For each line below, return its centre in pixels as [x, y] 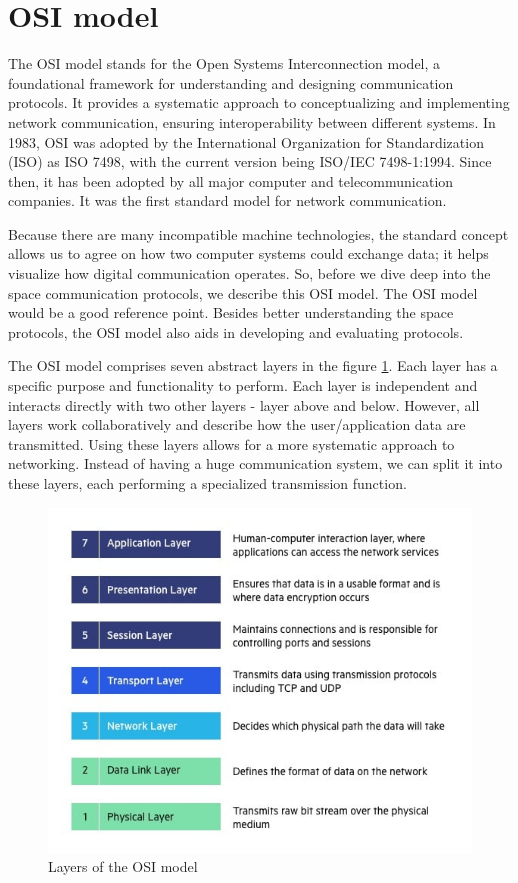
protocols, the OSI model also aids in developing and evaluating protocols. [236, 331]
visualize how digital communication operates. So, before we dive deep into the [249, 273]
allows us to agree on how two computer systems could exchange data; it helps [248, 253]
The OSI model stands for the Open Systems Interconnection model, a [224, 63]
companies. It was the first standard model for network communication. [227, 200]
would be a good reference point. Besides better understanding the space [231, 312]
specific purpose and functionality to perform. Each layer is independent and [243, 385]
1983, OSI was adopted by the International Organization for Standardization [246, 141]
